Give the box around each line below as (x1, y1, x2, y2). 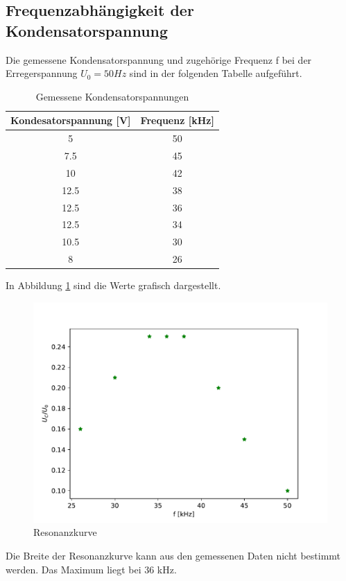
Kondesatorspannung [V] (10, 113, 131, 128)
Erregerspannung (6, 66, 78, 80)
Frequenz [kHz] (140, 113, 214, 128)
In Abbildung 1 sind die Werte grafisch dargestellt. (6, 278, 221, 293)
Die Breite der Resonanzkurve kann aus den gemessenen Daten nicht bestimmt (6, 548, 341, 562)
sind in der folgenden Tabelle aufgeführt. (129, 66, 302, 80)
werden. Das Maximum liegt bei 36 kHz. (6, 562, 177, 576)
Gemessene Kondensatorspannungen (35, 89, 189, 103)
